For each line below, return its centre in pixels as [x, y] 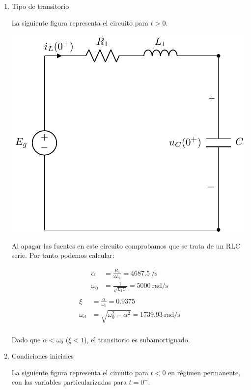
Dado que [26, 339]
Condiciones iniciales [42, 356]
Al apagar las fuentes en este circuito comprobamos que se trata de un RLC [126, 245]
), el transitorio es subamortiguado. [137, 339]
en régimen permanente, [204, 372]
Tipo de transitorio [40, 6]
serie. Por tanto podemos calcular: [63, 255]
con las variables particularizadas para [69, 382]
